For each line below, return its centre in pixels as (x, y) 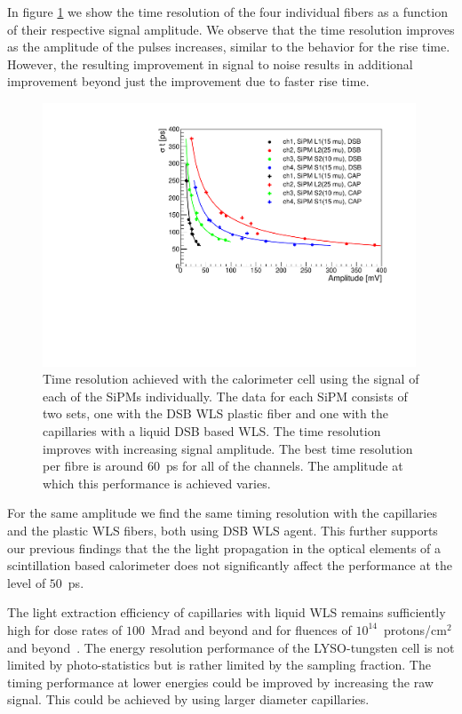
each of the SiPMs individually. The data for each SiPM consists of (225, 396)
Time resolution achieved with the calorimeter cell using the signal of (231, 379)
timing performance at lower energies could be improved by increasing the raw (220, 682)
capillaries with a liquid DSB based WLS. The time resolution (212, 430)
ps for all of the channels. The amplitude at (285, 466)
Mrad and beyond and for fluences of (251, 629)
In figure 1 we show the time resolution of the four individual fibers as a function (227, 12)
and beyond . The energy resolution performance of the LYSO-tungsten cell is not (231, 647)
